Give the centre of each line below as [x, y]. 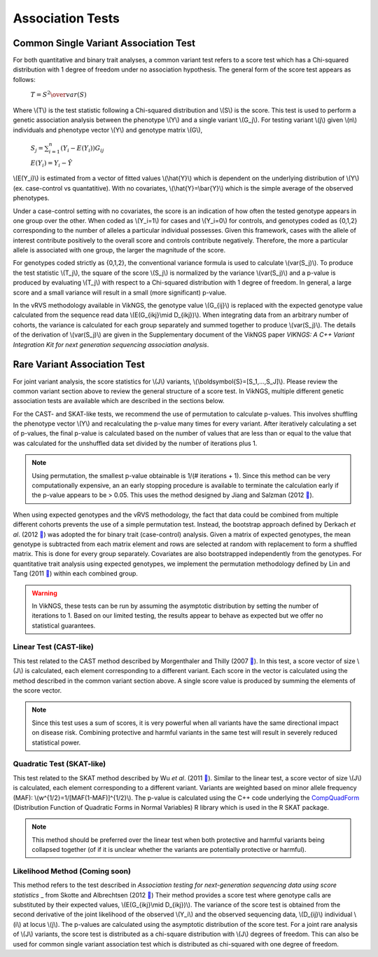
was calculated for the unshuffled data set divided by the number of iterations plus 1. [135, 443]
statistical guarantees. [64, 625]
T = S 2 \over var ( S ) [58, 94]
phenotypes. [31, 198]
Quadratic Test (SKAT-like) [59, 764]
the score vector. [37, 691]
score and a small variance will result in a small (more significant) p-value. [120, 292]
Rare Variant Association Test [79, 365]
